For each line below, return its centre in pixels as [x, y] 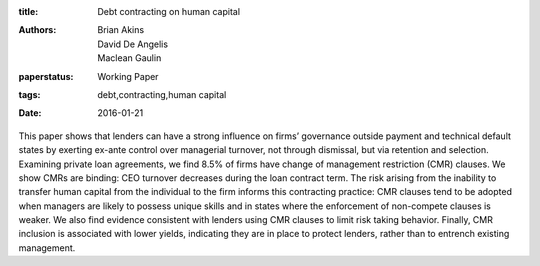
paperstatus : [46, 76]
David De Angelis [133, 44]
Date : [30, 113]
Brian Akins [121, 30]
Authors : [37, 30]
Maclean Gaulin [129, 58]
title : [28, 11]
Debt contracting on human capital [168, 11]
